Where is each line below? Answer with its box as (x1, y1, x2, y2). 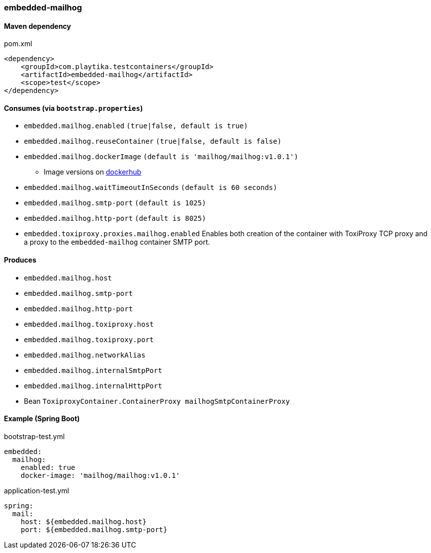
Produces (4, 256, 36, 265)
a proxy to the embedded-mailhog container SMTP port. (24, 238, 210, 247)
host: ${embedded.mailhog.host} (20, 517, 147, 526)
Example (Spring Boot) (4, 414, 80, 423)
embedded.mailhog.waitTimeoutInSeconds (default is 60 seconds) (24, 184, 277, 192)
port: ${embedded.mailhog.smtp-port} (20, 525, 168, 534)
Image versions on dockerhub (44, 168, 142, 177)
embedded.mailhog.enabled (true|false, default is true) (24, 122, 248, 130)
